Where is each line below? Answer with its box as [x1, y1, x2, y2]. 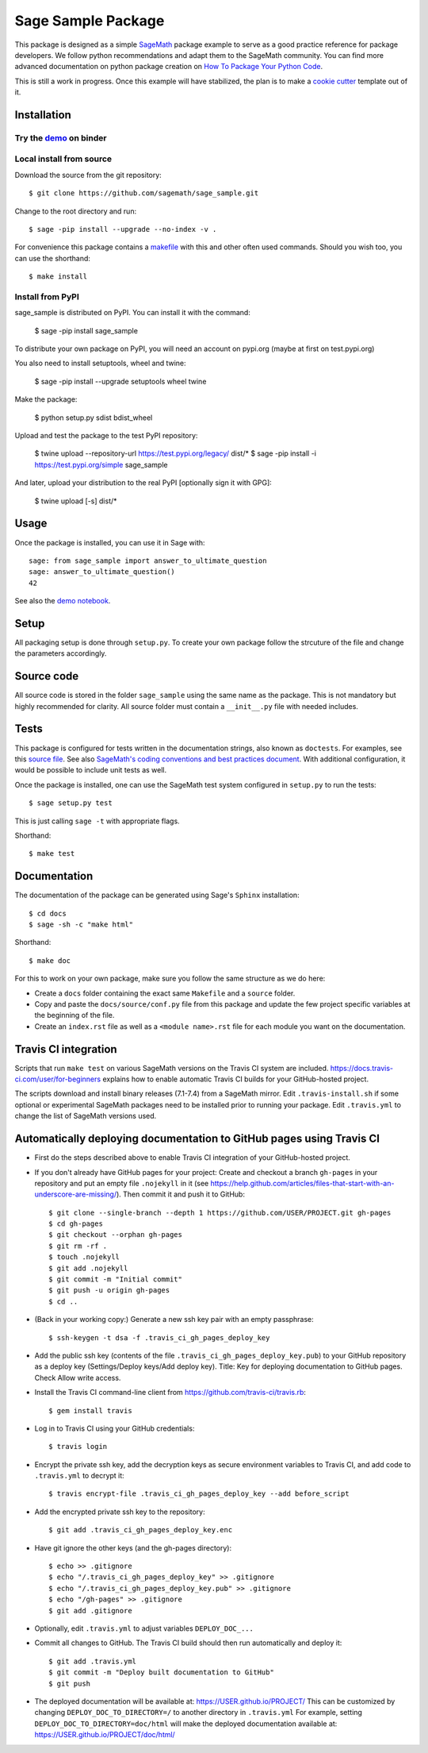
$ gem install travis [48, 1406, 132, 1415]
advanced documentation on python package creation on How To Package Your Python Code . [14, 62, 323, 71]
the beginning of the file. [34, 1011, 115, 1020]
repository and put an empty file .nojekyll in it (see [34, 1178, 209, 1188]
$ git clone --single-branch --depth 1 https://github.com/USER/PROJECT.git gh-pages [48, 1208, 392, 1217]
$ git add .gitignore [48, 1606, 132, 1615]
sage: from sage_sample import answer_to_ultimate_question [29, 556, 267, 565]
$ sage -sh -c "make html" [29, 920, 134, 929]
